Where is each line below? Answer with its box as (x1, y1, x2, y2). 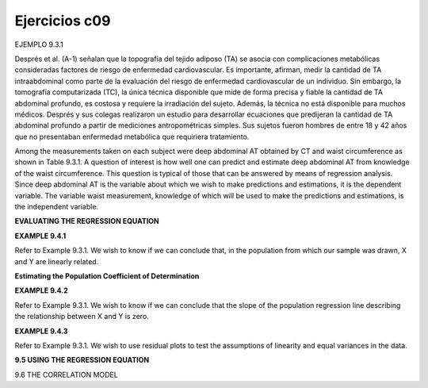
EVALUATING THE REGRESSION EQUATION (14, 217, 160, 226)
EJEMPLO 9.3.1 (14, 40, 63, 49)
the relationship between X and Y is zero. (14, 312, 150, 321)
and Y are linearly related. (14, 256, 99, 266)
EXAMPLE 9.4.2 (14, 286, 68, 295)
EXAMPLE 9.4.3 (14, 326, 68, 336)
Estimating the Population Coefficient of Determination (14, 271, 200, 281)
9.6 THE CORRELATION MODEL (14, 370, 118, 379)
